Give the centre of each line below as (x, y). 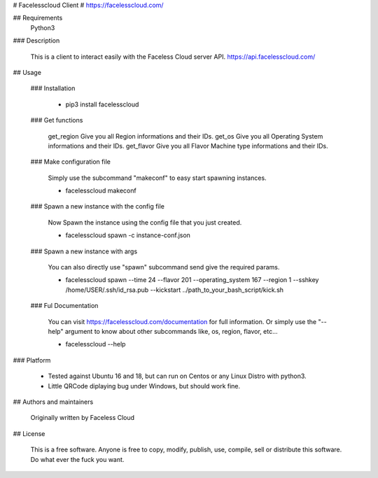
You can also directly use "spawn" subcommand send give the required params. (164, 267)
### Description (36, 41)
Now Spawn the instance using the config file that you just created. (145, 222)
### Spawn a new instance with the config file (97, 206)
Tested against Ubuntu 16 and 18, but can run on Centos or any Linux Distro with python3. (177, 376)
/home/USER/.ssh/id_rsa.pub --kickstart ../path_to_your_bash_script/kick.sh (174, 290)
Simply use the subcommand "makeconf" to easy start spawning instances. (157, 178)
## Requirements (38, 18)
